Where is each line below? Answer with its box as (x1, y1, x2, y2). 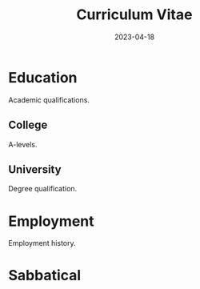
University (8, 163, 62, 176)
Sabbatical (8, 267, 82, 285)
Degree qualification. (8, 184, 78, 194)
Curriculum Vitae (76, 6, 193, 24)
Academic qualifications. (8, 94, 90, 105)
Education (8, 68, 78, 86)
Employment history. (8, 239, 76, 248)
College (8, 118, 48, 132)
